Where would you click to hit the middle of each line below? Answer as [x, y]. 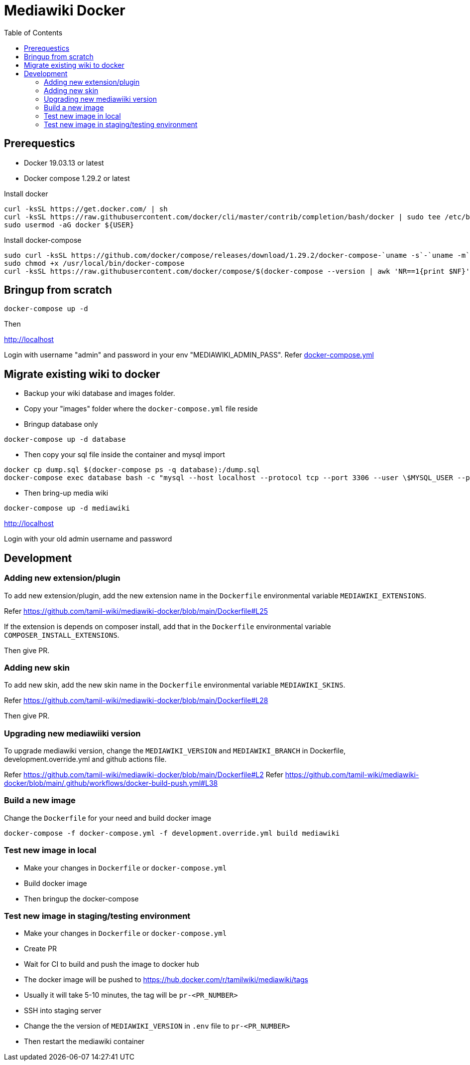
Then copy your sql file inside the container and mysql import [124, 455]
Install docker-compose [43, 240]
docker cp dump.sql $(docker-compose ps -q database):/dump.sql [132, 470]
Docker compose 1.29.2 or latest [77, 178]
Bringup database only [61, 424]
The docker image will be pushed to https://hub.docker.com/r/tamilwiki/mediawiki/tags [166, 980]
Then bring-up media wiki [66, 493]
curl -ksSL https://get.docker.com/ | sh [86, 209]
